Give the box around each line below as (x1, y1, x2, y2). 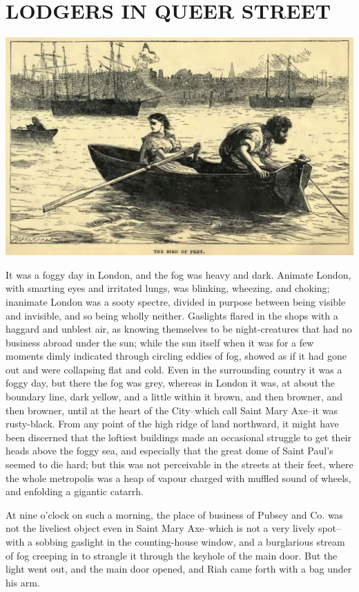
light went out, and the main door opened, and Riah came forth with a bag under (6, 562, 352, 576)
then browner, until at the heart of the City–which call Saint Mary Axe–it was (6, 403, 338, 417)
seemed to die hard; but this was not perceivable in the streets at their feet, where (6, 457, 353, 472)
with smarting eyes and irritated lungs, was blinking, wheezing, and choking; (6, 281, 330, 295)
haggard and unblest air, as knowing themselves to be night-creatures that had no (6, 322, 352, 336)
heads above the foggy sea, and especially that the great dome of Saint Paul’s (6, 443, 333, 458)
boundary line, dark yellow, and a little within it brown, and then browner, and (6, 389, 342, 404)
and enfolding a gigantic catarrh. (6, 484, 144, 499)
